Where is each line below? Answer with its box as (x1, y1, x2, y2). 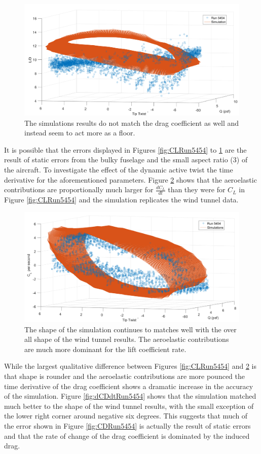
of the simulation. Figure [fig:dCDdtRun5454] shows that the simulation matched (4, 391, 256, 401)
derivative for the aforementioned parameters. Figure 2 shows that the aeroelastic (4, 174, 257, 185)
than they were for (168, 184, 226, 195)
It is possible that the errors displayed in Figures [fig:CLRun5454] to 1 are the (4, 144, 247, 155)
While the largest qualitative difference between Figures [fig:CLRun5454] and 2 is (4, 361, 256, 371)
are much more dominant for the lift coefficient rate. (24, 343, 187, 354)
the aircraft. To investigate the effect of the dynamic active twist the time (4, 164, 233, 175)
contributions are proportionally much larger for (4, 184, 154, 195)
